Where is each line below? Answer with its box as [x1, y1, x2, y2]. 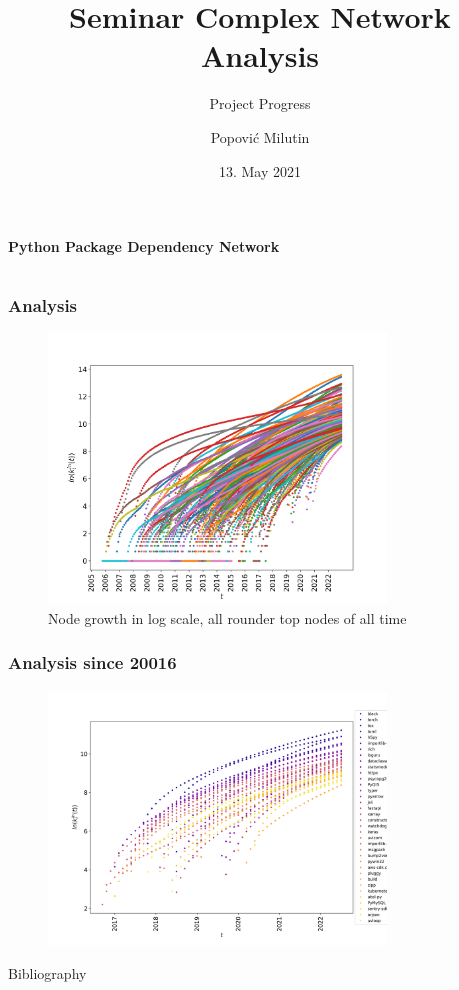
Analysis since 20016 [8, 650, 177, 675]
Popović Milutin [210, 126, 310, 147]
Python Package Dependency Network [8, 236, 280, 257]
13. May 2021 [218, 160, 302, 181]
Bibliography [8, 962, 87, 983]
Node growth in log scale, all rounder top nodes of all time [48, 607, 407, 628]
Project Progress [209, 93, 311, 114]
